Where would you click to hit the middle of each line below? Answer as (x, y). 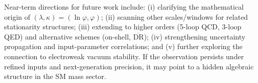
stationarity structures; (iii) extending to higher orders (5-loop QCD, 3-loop (123, 27)
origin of (17, 16)
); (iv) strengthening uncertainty (195, 36)
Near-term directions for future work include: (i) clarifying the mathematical (124, 7)
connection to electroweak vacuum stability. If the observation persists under (124, 56)
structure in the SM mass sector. (55, 76)
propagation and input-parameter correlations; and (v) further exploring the (123, 46)
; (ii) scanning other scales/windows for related (174, 16)
